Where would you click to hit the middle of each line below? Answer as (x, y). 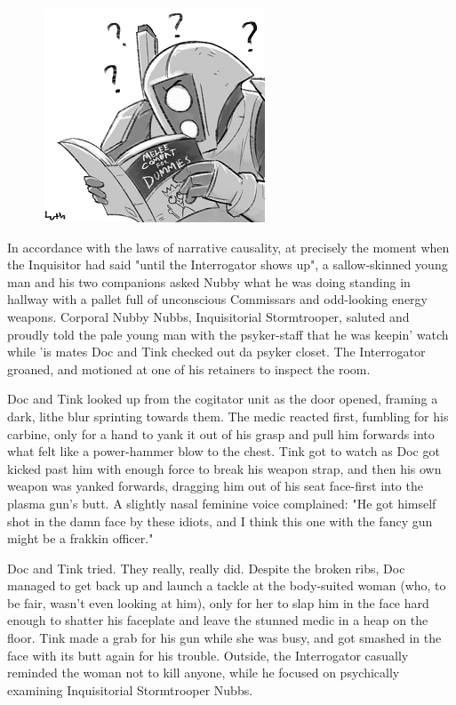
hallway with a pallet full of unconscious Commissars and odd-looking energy (217, 299)
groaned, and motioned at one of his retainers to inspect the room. (189, 369)
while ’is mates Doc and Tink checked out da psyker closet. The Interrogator (216, 352)
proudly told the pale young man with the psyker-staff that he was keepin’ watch (228, 334)
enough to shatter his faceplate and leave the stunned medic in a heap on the (218, 620)
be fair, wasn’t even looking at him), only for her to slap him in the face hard (218, 602)
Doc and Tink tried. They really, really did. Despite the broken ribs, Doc (206, 568)
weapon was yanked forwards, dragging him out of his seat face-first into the (215, 486)
